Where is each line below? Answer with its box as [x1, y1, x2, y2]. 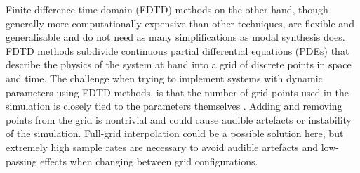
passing [6, 153, 37, 168]
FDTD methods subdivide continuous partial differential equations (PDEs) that [6, 43, 349, 58]
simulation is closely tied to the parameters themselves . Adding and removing [6, 98, 342, 113]
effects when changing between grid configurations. [40, 153, 258, 168]
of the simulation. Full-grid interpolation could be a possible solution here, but [6, 126, 344, 141]
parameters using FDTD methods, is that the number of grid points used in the [6, 84, 349, 99]
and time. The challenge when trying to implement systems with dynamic [6, 70, 323, 85]
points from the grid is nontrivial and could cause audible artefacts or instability [6, 112, 352, 127]
